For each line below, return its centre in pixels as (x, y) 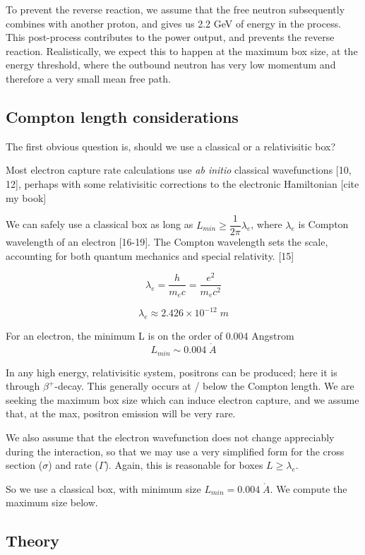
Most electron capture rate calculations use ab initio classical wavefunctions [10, (179, 170)
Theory (33, 541)
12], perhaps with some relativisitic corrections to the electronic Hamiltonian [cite (182, 183)
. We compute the (309, 488)
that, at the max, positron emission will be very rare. (121, 413)
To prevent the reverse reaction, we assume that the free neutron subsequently (175, 9)
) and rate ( (73, 465)
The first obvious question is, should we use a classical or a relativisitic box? (171, 146)
